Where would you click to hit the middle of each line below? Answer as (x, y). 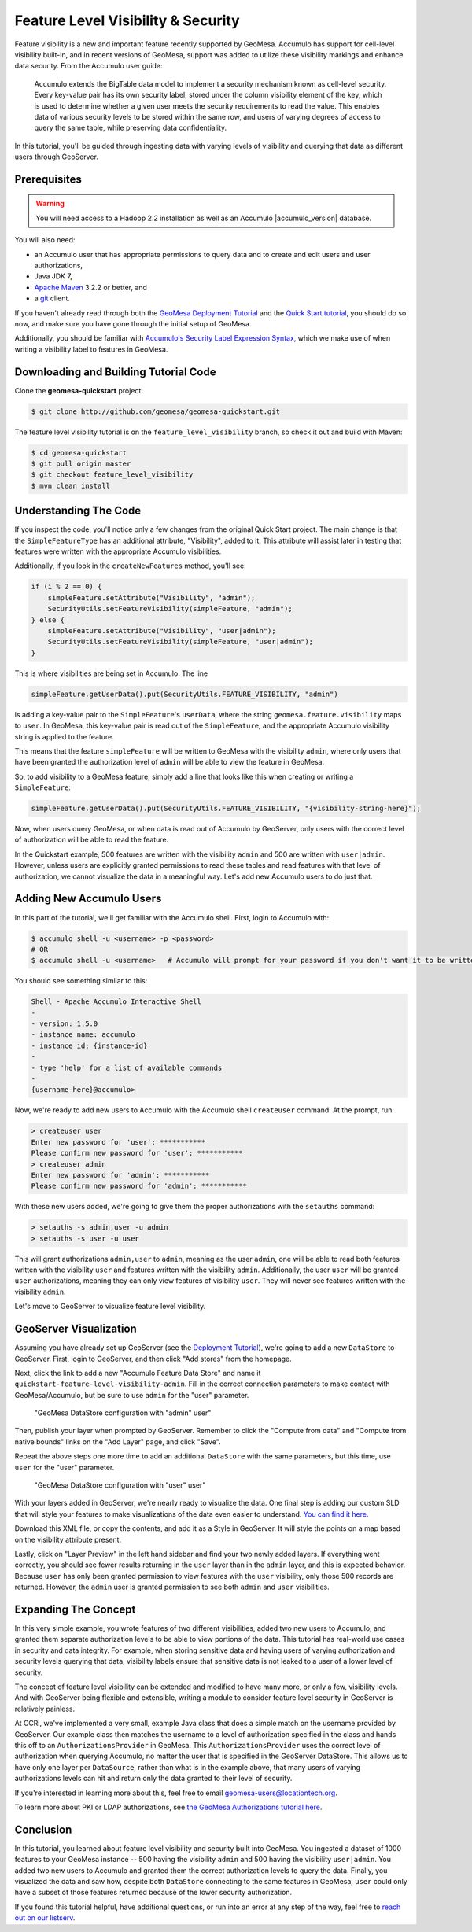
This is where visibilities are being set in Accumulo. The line (111, 673)
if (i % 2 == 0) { (66, 587)
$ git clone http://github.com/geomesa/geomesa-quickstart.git (156, 411)
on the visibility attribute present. (68, 1539)
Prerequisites (48, 179)
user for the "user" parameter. (65, 1467)
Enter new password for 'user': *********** (118, 1142)
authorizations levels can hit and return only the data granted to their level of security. (153, 1779)
